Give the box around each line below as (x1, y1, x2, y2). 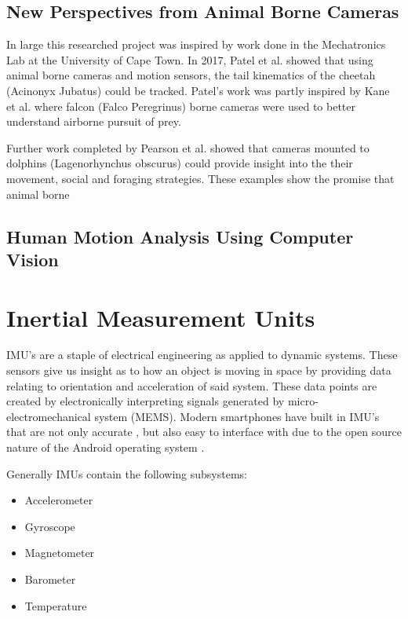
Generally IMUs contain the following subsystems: (6, 465, 247, 482)
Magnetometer (24, 544, 95, 561)
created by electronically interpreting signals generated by (6, 393, 285, 409)
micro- (287, 393, 319, 409)
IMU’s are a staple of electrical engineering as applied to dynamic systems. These (6, 346, 398, 363)
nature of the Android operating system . (6, 439, 205, 455)
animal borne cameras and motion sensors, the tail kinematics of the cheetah (6, 67, 376, 83)
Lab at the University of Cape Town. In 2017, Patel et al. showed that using (6, 51, 373, 68)
